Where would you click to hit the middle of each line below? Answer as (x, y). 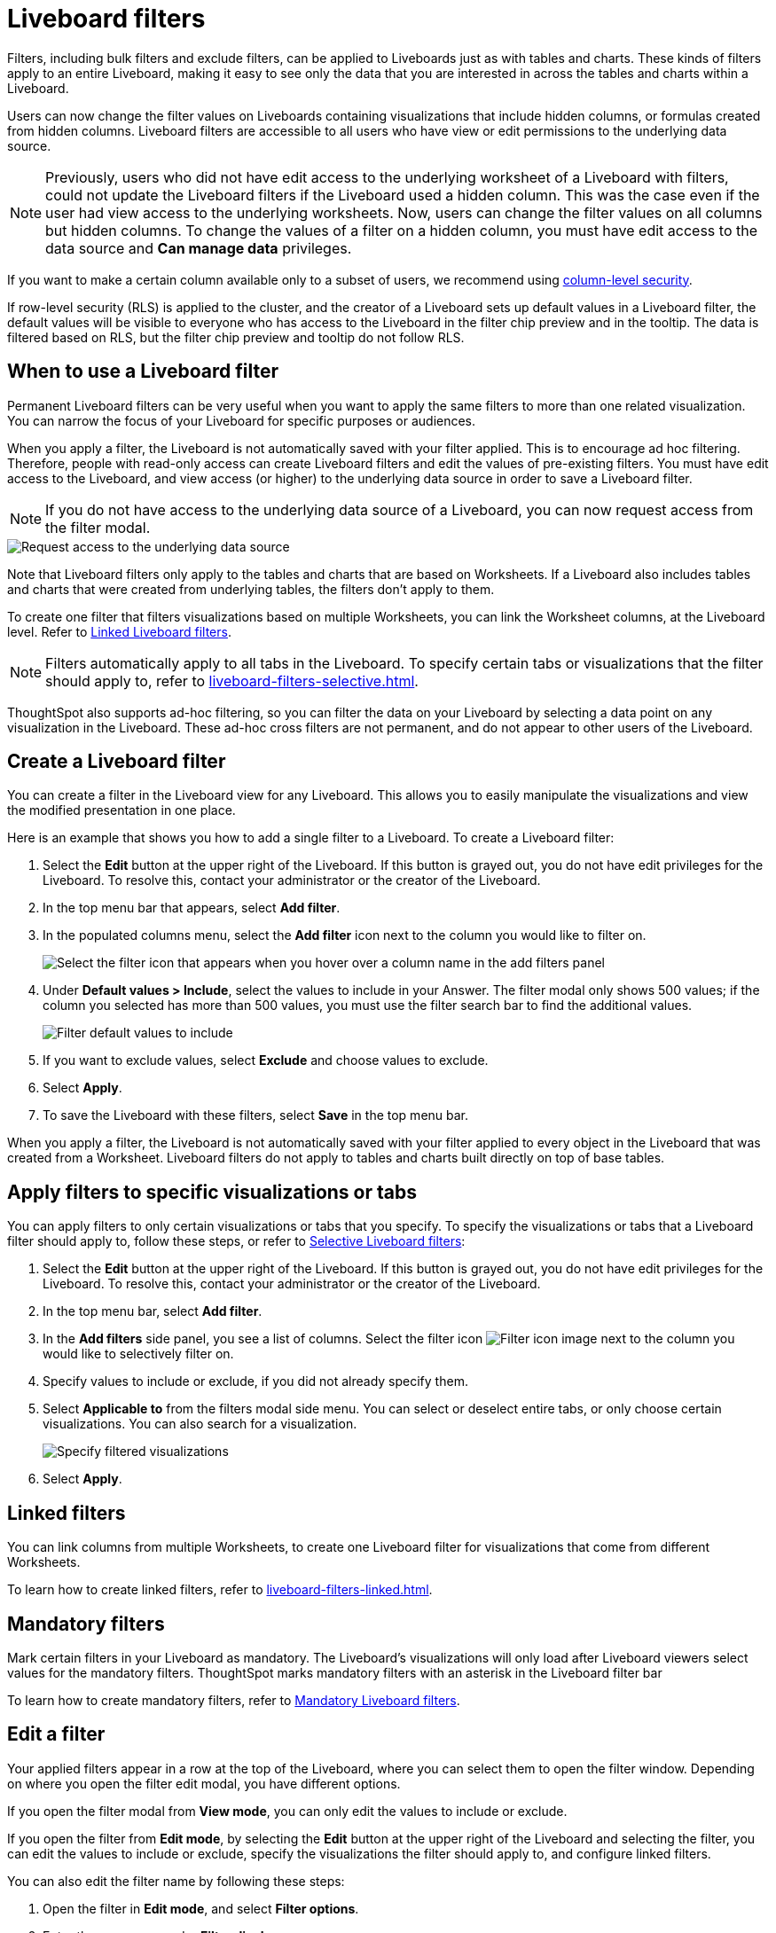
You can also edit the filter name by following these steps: (176, 1881)
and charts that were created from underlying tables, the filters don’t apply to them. (251, 589)
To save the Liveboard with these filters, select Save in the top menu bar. (256, 1115)
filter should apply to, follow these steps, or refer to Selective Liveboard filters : (236, 1241)
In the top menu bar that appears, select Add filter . (192, 908)
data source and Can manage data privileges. (199, 248)
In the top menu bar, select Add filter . (153, 1311)
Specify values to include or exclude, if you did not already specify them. (255, 1381)
